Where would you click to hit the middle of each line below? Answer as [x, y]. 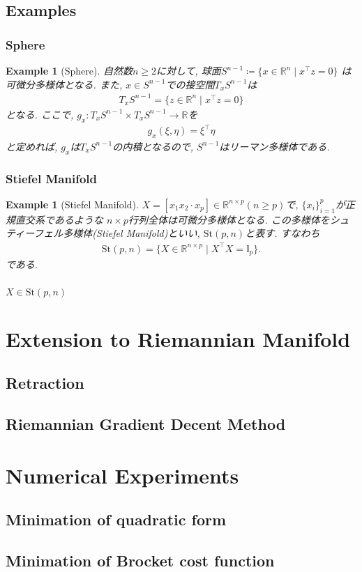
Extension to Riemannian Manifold [178, 338]
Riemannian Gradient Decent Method [146, 424]
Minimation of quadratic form [116, 519]
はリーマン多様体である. [274, 146]
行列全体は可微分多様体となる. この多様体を [229, 219]
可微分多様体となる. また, [64, 84]
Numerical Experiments [122, 475]
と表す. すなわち [282, 233]
